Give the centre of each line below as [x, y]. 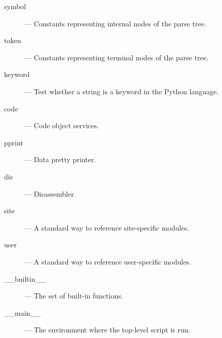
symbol [15, 6]
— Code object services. [62, 125]
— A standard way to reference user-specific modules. [108, 261]
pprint [14, 142]
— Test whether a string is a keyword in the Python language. [122, 91]
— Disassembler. [50, 193]
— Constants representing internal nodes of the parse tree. [115, 23]
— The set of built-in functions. [74, 296]
